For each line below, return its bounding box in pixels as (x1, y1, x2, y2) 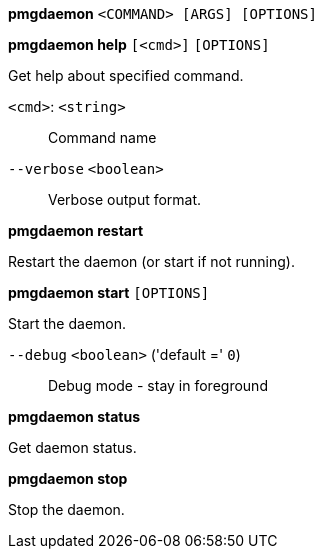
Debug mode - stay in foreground (48, 377, 268, 394)
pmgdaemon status (8, 408, 140, 425)
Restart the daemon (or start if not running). (8, 253, 295, 270)
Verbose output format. (48, 191, 202, 208)
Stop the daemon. (8, 501, 125, 518)
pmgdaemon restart (8, 222, 144, 239)
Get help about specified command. (8, 67, 244, 84)
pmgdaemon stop (8, 470, 128, 487)
